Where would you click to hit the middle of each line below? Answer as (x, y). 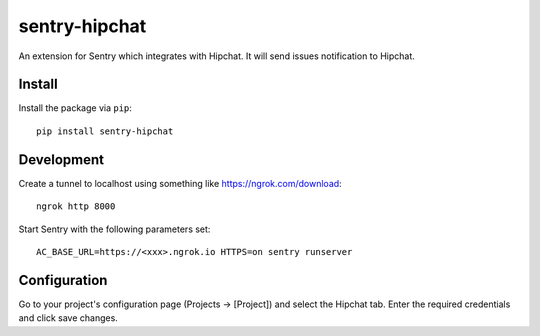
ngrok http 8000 (76, 206)
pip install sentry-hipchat (105, 131)
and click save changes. (68, 318)
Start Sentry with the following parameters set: (114, 229)
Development (61, 159)
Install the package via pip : (75, 108)
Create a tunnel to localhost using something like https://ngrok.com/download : (180, 183)
